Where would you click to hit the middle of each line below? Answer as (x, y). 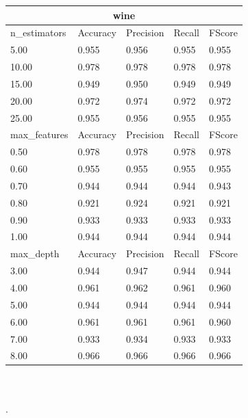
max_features (39, 134)
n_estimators (38, 32)
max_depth (35, 253)
